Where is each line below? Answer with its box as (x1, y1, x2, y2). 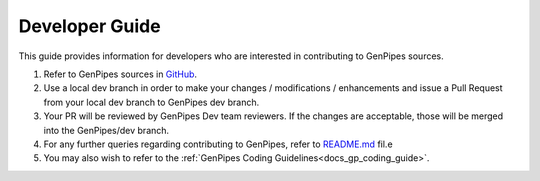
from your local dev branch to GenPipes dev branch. (43, 96, 260, 108)
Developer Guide (18, 15, 161, 37)
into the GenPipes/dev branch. (43, 124, 170, 136)
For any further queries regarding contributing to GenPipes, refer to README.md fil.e (43, 138, 394, 150)
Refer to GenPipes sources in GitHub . (43, 68, 198, 80)
